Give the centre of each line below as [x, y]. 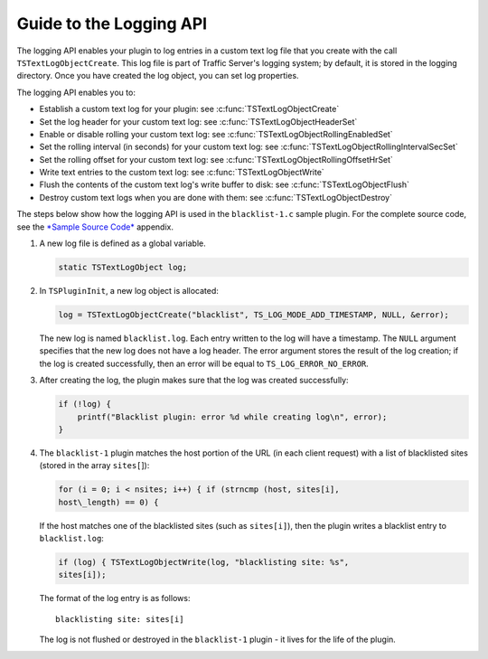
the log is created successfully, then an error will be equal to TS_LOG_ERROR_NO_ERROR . [204, 363]
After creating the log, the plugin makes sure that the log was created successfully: [194, 381]
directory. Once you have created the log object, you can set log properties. [158, 76]
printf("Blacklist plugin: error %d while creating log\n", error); [232, 417]
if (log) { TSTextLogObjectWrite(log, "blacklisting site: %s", [204, 562]
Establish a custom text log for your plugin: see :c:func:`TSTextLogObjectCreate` [189, 109]
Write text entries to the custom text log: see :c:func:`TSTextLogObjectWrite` [182, 173]
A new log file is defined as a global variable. [123, 243]
